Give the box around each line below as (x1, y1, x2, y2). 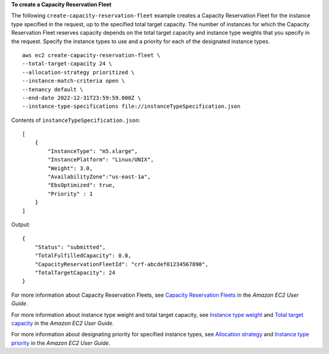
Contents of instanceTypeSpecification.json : (11, 116, 140, 124)
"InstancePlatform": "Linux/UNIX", (48, 156, 154, 163)
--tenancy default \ (22, 86, 83, 93)
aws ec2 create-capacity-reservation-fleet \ (22, 52, 161, 58)
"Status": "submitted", (34, 244, 106, 250)
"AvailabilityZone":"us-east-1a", (48, 174, 151, 180)
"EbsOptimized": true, (48, 182, 116, 189)
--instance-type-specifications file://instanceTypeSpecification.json (22, 103, 241, 110)
